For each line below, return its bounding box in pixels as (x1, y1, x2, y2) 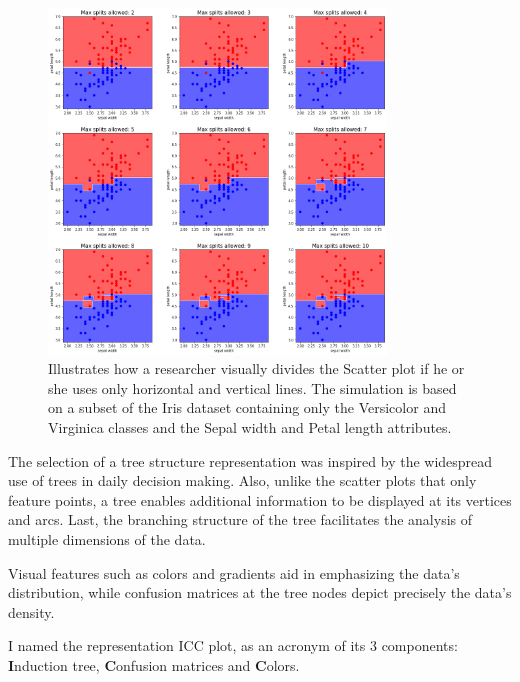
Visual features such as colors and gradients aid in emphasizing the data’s (8, 562, 460, 583)
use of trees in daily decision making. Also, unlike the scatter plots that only (8, 470, 477, 491)
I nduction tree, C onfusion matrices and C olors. (8, 654, 300, 675)
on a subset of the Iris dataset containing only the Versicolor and (48, 397, 446, 418)
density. (8, 601, 55, 622)
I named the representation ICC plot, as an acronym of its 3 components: (8, 635, 458, 656)
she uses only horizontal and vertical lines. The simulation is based (48, 377, 457, 398)
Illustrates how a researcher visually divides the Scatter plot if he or (48, 358, 465, 379)
